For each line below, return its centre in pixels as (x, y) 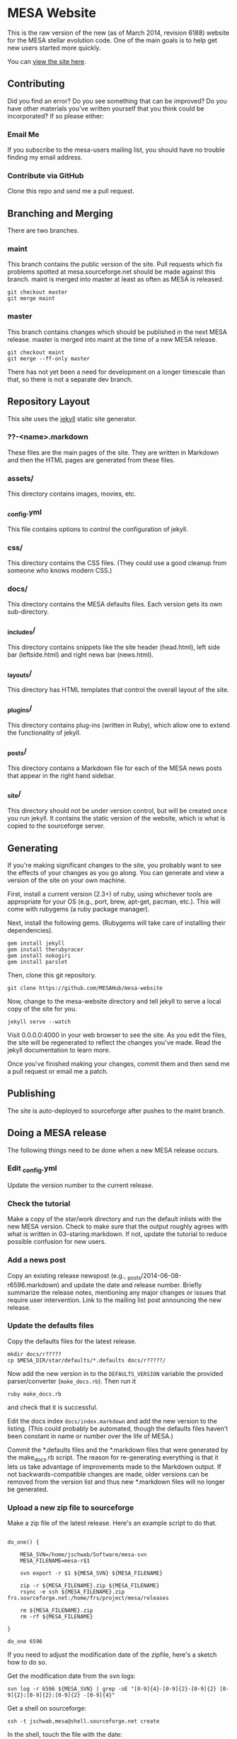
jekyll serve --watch (39, 1022)
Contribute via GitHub (46, 175)
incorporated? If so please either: (56, 116)
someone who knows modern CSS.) (60, 571)
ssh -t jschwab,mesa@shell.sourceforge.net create (83, 1721)
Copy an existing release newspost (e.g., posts (74, 1276)
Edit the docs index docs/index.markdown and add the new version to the (112, 1421)
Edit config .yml (32, 1169)
